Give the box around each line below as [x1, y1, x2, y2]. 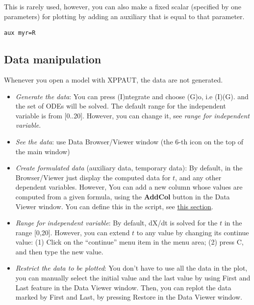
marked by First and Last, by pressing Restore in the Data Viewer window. [15, 292, 242, 302]
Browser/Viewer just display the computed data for [15, 172, 171, 182]
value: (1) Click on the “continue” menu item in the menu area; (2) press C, [15, 237, 244, 247]
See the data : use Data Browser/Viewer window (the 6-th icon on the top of [15, 136, 244, 146]
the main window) [15, 146, 70, 156]
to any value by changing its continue [136, 227, 249, 237]
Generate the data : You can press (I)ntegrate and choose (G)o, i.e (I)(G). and [15, 91, 249, 101]
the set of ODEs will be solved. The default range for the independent [15, 101, 226, 111]
